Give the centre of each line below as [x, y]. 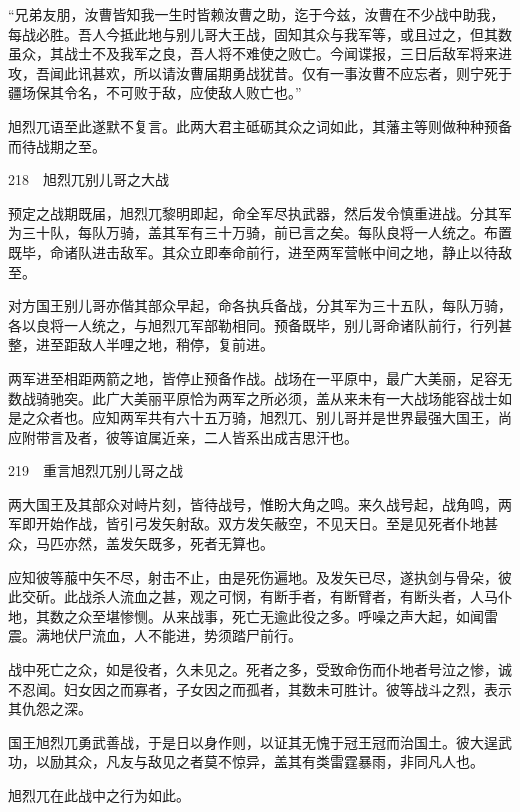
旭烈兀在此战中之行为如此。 [99, 795]
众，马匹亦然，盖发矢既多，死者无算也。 [141, 543]
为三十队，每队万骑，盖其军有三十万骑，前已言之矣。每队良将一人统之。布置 [260, 232]
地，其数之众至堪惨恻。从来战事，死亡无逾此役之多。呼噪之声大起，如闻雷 [253, 615]
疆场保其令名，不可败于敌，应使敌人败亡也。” [155, 92]
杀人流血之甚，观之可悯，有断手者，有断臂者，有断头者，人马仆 [301, 596]
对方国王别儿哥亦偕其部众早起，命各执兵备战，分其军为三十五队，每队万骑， [260, 305]
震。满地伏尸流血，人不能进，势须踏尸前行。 [155, 635]
